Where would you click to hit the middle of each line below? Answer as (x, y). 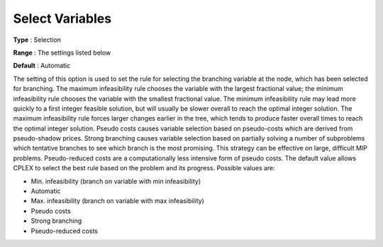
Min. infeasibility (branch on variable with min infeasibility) (116, 181)
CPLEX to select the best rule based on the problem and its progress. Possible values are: (144, 168)
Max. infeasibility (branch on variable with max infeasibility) (118, 201)
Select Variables (62, 18)
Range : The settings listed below (62, 53)
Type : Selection (37, 40)
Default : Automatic (42, 66)
